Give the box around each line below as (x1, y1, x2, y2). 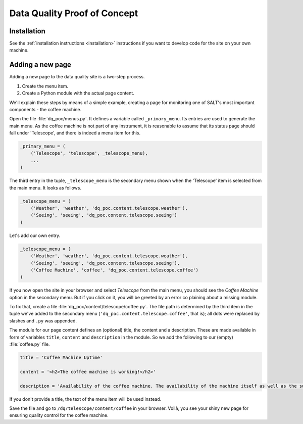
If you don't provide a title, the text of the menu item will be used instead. (9, 396, 162, 402)
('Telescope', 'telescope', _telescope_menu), (30, 151, 148, 156)
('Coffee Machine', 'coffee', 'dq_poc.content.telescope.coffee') (30, 267, 199, 273)
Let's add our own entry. (9, 232, 61, 239)
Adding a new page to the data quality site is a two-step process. (9, 74, 145, 80)
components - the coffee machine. (9, 106, 82, 112)
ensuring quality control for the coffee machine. (9, 412, 109, 418)
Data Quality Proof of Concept (9, 8, 138, 19)
